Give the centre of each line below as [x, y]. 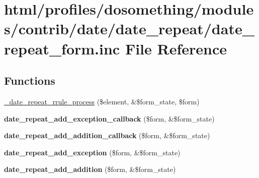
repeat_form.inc [62, 48]
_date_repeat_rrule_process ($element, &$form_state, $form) [102, 101]
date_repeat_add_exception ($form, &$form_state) [92, 152]
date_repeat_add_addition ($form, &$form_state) [90, 169]
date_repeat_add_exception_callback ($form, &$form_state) [109, 118]
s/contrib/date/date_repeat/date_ [129, 28]
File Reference [176, 48]
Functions [30, 80]
